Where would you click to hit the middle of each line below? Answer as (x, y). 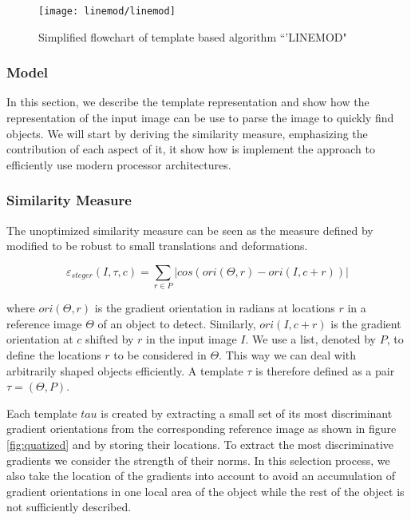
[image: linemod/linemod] (107, 11)
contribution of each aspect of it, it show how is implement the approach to (191, 149)
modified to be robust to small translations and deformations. (157, 246)
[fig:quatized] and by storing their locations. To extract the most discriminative (200, 444)
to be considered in (160, 354)
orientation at (40, 339)
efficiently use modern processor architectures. (119, 164)
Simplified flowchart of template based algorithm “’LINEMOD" (193, 36)
